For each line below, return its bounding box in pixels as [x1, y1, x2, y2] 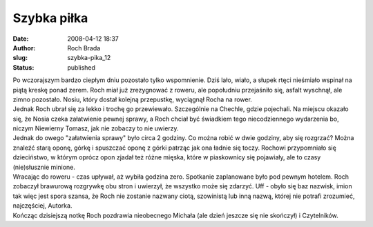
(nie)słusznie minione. [12, 163, 75, 171]
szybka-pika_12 [67, 54, 111, 62]
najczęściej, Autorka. [12, 201, 73, 210]
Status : [12, 63, 35, 72]
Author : [12, 43, 36, 52]
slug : [12, 54, 28, 62]
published [67, 63, 96, 72]
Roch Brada [67, 43, 101, 52]
